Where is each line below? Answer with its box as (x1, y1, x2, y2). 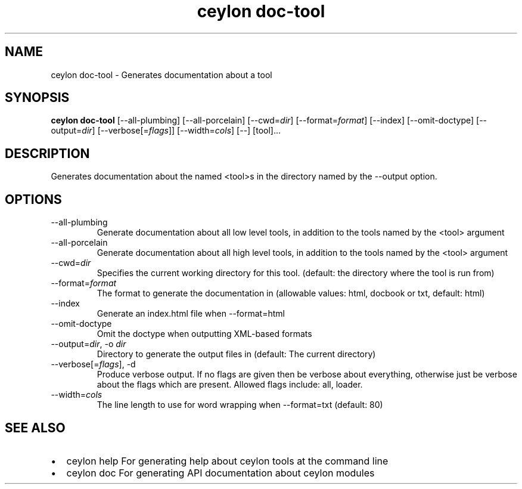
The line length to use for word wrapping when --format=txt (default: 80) (97, 400, 383, 410)
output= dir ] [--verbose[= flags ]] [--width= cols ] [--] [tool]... (51, 125, 281, 136)
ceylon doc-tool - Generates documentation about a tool (51, 69, 272, 80)
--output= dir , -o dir (51, 339, 126, 349)
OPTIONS (5, 191, 62, 207)
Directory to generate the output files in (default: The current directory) (97, 349, 376, 360)
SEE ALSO (5, 420, 66, 435)
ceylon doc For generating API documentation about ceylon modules (66, 466, 375, 479)
